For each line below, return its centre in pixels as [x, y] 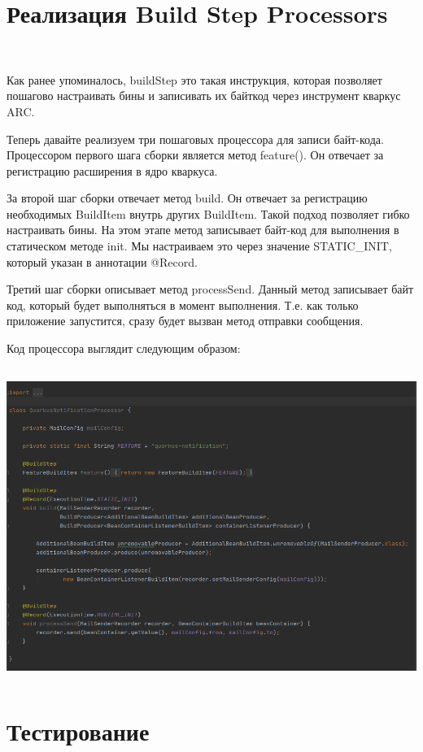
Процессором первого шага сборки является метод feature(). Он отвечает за [195, 155]
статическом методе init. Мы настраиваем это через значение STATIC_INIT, [199, 246]
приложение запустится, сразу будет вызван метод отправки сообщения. [185, 321]
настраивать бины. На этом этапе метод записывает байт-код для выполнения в [203, 230]
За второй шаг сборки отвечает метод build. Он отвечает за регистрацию [187, 198]
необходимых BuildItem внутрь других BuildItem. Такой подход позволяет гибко [208, 213]
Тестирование [78, 730]
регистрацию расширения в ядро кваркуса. [112, 170]
